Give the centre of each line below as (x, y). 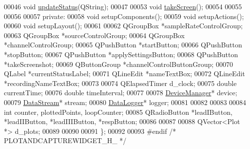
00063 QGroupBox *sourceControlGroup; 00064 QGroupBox (94, 35)
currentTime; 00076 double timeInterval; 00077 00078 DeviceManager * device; (121, 93)
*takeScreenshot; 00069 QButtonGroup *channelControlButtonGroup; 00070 (118, 64)
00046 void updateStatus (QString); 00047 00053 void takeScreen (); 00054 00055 (123, 6)
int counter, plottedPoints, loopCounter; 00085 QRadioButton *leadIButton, (118, 112)
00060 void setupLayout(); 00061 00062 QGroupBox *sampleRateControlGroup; (123, 26)
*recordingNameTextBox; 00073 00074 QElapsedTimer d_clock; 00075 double (120, 83)
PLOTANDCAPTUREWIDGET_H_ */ (65, 140)
